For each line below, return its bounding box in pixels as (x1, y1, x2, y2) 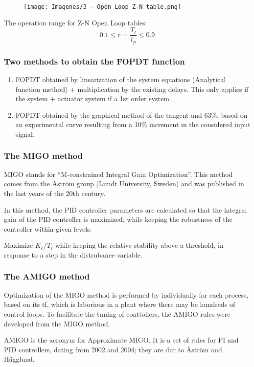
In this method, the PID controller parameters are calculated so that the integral (4, 204, 247, 215)
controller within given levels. (4, 223, 92, 234)
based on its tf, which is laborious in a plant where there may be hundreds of (4, 299, 235, 309)
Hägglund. (4, 354, 35, 364)
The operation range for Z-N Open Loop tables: (4, 17, 147, 27)
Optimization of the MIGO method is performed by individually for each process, (4, 289, 249, 300)
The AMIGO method (4, 270, 90, 282)
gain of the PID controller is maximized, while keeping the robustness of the (4, 214, 232, 224)
